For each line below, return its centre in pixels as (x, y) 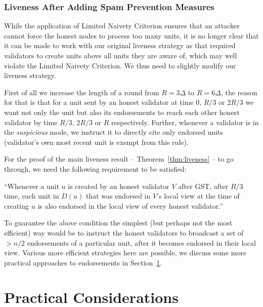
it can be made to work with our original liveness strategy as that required (120, 45)
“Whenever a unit (32, 186)
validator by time (31, 122)
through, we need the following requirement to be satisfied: (95, 168)
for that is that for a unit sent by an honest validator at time (99, 102)
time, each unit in (32, 196)
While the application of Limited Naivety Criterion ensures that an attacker (122, 26)
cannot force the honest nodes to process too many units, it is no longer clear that (131, 35)
